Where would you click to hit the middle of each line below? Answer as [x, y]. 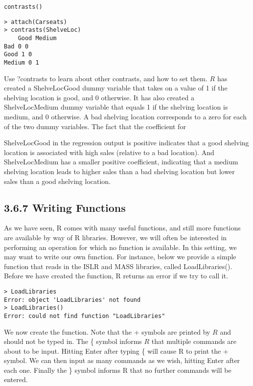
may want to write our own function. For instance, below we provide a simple [120, 257]
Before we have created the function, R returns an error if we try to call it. [116, 276]
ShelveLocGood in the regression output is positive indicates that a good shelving [126, 143]
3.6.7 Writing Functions [65, 207]
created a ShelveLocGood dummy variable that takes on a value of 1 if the [116, 88]
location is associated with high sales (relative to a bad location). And [109, 152]
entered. [16, 379]
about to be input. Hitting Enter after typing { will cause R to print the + [116, 351]
